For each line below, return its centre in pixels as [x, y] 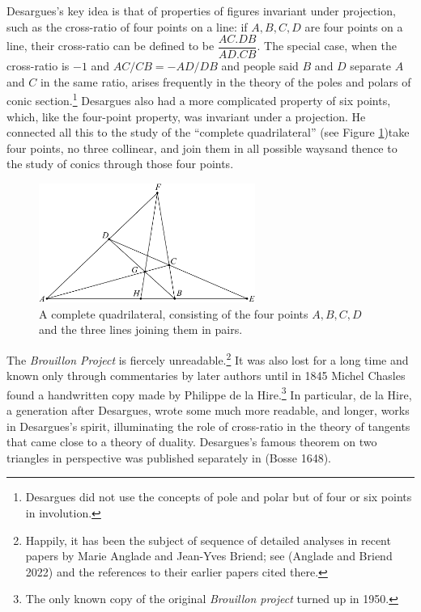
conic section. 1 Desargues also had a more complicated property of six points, [199, 99]
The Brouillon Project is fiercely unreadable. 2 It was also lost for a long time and [208, 358]
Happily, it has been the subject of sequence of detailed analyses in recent [208, 540]
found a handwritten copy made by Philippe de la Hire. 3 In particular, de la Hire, [209, 393]
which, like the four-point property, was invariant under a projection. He [186, 116]
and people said [260, 66]
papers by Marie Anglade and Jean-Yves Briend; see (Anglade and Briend [209, 556]
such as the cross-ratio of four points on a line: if [127, 26]
